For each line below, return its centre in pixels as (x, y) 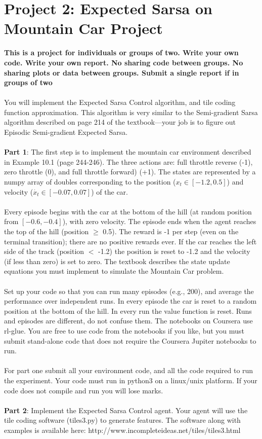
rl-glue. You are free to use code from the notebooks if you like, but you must (124, 330)
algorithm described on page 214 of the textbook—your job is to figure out (120, 122)
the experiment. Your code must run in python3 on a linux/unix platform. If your (131, 380)
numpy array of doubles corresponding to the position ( (90, 182)
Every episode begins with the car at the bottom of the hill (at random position (128, 211)
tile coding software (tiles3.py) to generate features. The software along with (122, 420)
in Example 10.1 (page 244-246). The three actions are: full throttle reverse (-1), (128, 161)
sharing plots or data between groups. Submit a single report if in (122, 72)
